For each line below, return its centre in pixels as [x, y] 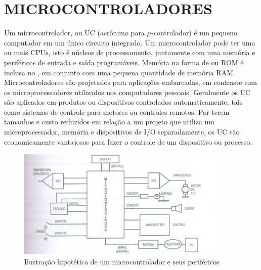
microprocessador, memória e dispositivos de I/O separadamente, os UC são [122, 132]
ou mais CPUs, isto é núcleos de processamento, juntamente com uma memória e [130, 52]
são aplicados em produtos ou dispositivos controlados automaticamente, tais [123, 102]
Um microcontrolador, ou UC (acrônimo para [74, 33]
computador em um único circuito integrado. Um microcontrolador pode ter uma [130, 42]
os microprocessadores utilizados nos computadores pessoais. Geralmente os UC [127, 92]
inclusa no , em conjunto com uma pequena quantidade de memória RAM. [120, 72]
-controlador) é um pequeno [194, 33]
